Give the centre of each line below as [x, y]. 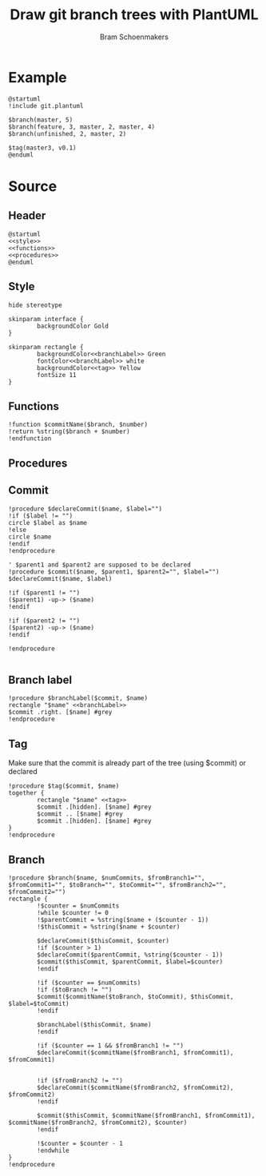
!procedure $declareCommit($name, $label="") [85, 509]
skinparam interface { [46, 319]
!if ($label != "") [41, 516]
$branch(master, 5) [41, 120]
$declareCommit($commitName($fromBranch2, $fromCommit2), [135, 1087]
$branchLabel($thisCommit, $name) [94, 1024]
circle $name [30, 537]
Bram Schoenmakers [134, 37]
